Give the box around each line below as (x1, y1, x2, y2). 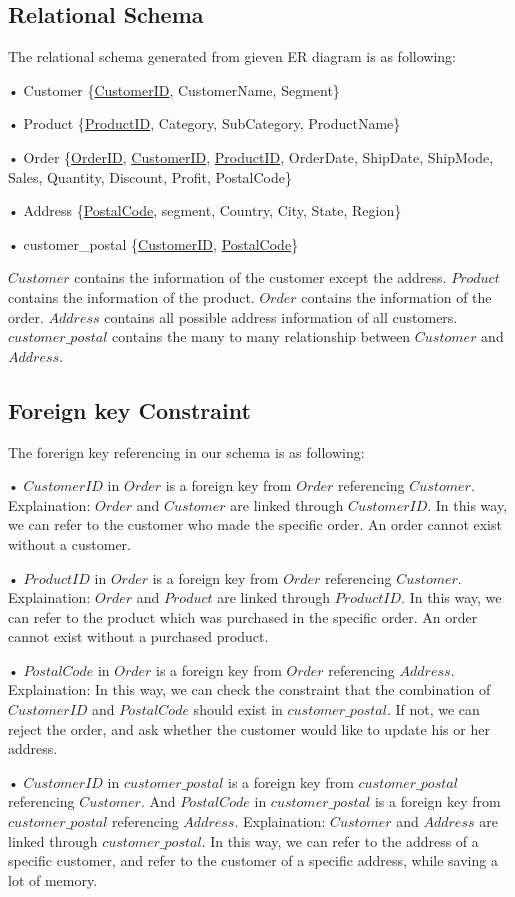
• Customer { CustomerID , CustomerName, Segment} (8, 79, 340, 100)
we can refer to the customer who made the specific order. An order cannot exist (8, 514, 502, 535)
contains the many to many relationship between (112, 326, 411, 347)
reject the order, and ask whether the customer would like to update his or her (8, 718, 490, 739)
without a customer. (8, 533, 132, 554)
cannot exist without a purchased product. (8, 626, 269, 647)
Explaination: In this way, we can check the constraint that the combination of (8, 679, 491, 700)
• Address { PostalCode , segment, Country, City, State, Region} (8, 200, 402, 221)
